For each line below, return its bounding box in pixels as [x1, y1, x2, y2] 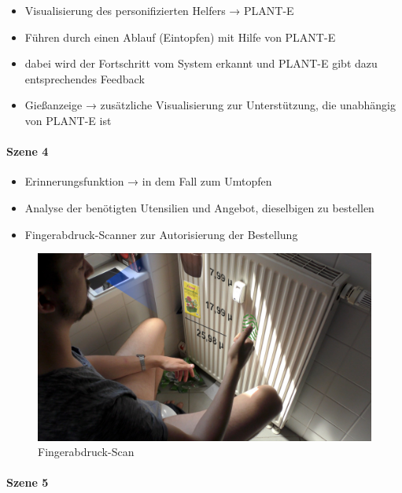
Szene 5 [6, 474, 49, 491]
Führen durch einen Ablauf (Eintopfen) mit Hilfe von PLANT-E [24, 28, 336, 45]
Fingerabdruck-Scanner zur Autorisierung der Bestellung [24, 226, 298, 242]
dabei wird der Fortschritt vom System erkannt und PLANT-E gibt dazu [24, 55, 378, 72]
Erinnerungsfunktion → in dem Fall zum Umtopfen [24, 173, 272, 189]
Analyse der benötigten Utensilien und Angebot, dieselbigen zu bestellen [24, 199, 374, 215]
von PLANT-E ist [24, 112, 112, 128]
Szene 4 [6, 143, 49, 160]
